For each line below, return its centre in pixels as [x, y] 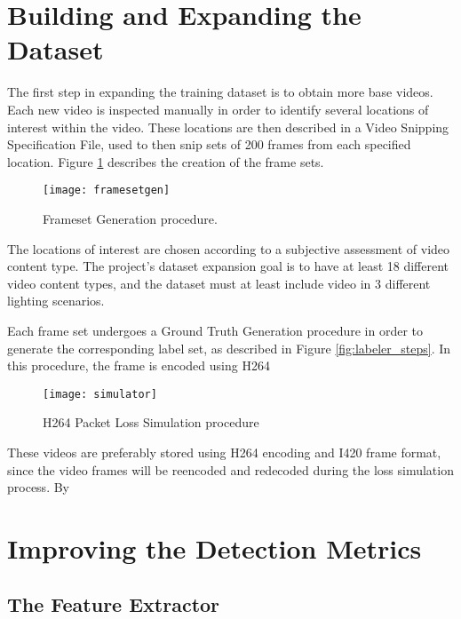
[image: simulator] [100, 394]
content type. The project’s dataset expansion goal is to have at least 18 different [228, 266]
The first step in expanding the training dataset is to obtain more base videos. [220, 92]
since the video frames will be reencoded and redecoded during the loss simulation [230, 469]
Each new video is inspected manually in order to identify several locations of [218, 109]
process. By [38, 487]
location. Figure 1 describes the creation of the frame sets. [166, 161]
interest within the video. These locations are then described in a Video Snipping [228, 127]
